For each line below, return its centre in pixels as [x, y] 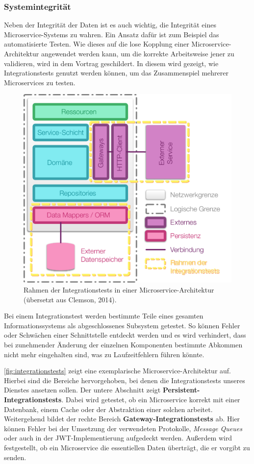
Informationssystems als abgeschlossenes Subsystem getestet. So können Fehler [122, 325]
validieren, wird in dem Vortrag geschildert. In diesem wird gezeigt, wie [111, 63]
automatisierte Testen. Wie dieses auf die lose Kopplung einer [97, 44]
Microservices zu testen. [40, 82]
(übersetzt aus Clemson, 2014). [70, 299]
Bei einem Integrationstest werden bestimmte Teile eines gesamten [104, 316]
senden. [15, 457]
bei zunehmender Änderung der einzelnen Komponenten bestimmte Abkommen [123, 345]
